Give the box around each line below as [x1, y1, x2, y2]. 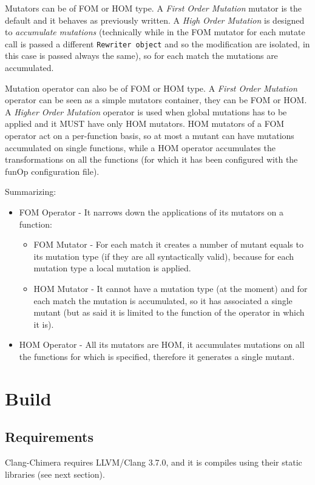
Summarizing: [5, 185, 56, 198]
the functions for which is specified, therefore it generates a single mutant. [19, 350, 295, 362]
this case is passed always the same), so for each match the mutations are [5, 49, 278, 62]
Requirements [5, 427, 93, 446]
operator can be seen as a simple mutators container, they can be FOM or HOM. [5, 93, 307, 106]
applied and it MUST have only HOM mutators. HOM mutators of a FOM [5, 117, 285, 130]
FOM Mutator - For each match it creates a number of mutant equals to [33, 238, 303, 251]
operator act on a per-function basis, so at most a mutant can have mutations [5, 129, 294, 141]
